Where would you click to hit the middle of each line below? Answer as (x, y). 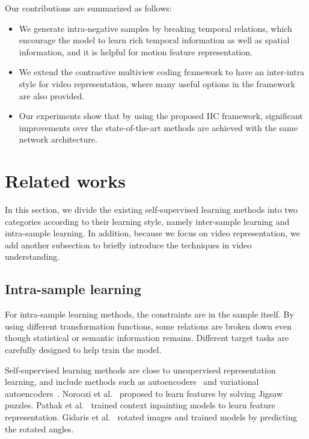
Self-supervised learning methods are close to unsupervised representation (140, 370)
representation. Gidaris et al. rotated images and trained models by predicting (151, 416)
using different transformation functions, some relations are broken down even (148, 326)
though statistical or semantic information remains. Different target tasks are (147, 338)
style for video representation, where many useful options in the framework (157, 83)
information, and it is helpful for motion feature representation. (136, 51)
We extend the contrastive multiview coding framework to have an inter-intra (162, 72)
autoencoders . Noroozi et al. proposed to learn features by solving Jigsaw (144, 393)
